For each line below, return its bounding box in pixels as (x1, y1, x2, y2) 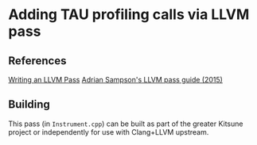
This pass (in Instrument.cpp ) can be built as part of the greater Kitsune (8, 119, 243, 128)
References (8, 54, 67, 67)
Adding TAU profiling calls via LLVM (8, 6, 250, 24)
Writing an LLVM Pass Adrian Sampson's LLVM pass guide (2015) (8, 75, 223, 84)
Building (8, 97, 50, 112)
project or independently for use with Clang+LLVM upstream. (8, 127, 209, 136)
